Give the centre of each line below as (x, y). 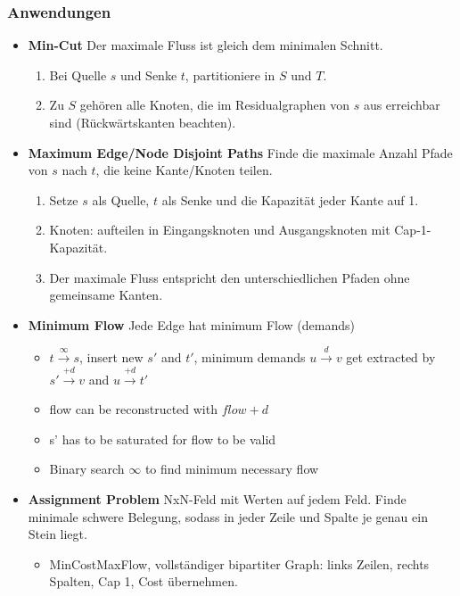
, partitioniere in (230, 74)
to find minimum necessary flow (232, 469)
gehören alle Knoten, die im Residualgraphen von (214, 105)
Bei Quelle (78, 74)
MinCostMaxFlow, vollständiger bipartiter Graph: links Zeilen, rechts (239, 563)
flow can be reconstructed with (133, 409)
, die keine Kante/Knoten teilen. (184, 170)
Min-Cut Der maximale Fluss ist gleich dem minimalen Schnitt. (205, 45)
